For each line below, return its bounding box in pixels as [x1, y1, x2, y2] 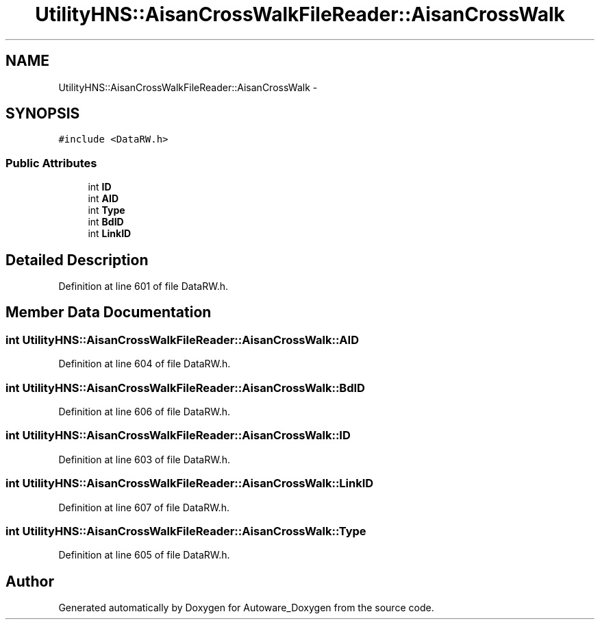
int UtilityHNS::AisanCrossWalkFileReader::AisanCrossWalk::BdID [5, 380, 365, 395]
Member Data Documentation [5, 304, 212, 321]
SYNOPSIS [5, 105, 80, 123]
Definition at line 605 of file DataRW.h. [58, 549, 230, 561]
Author [5, 572, 54, 590]
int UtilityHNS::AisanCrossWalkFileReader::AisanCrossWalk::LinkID [5, 476, 374, 491]
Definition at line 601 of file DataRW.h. [58, 280, 228, 293]
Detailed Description [5, 251, 149, 269]
